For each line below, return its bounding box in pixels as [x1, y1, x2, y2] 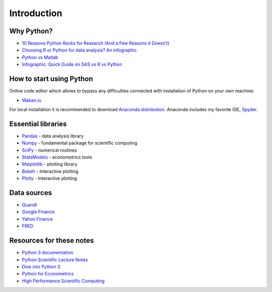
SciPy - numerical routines [22, 147, 78, 153]
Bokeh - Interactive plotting [22, 168, 79, 174]
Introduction [9, 8, 62, 19]
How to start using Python [9, 75, 93, 83]
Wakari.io [22, 97, 42, 103]
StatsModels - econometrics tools [22, 154, 93, 160]
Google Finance [22, 209, 55, 215]
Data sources [9, 188, 52, 197]
